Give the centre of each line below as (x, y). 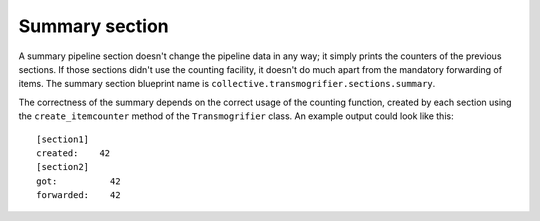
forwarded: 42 (78, 195)
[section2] (63, 167)
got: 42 (78, 181)
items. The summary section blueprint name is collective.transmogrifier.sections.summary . (227, 84)
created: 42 (73, 153)
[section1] (63, 139)
